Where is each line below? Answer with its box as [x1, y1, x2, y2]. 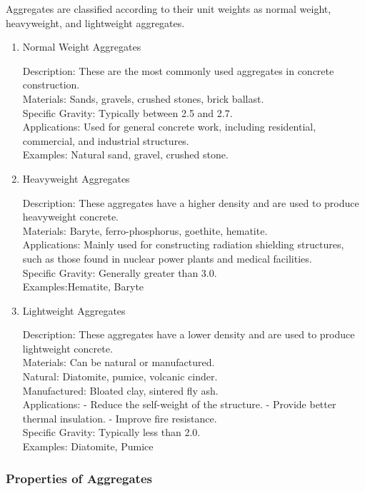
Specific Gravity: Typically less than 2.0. [22, 425, 201, 440]
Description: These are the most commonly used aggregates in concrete [22, 63, 334, 78]
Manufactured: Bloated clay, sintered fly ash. [22, 383, 219, 398]
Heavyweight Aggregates [22, 171, 130, 186]
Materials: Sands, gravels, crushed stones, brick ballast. [22, 91, 264, 106]
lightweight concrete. [22, 340, 113, 355]
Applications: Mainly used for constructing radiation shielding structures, [22, 237, 344, 252]
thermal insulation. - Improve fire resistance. [22, 410, 217, 425]
